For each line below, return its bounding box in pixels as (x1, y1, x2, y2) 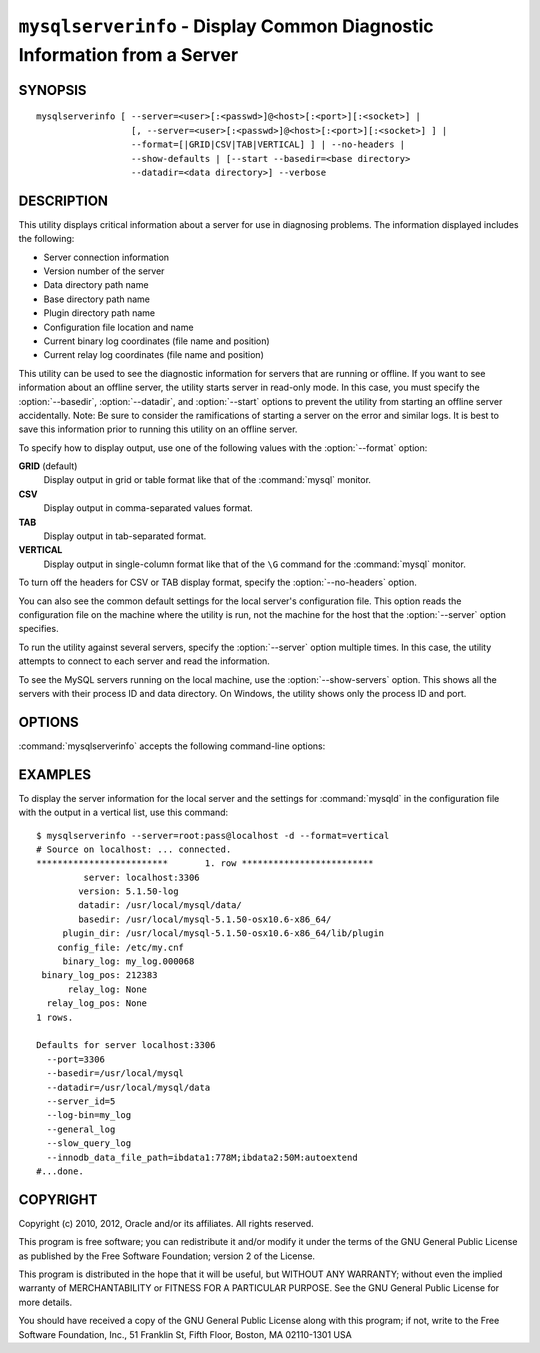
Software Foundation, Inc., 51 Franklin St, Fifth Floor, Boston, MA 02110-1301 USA (18, 1328, 352, 1340)
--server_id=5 (46, 1095, 116, 1107)
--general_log (46, 1123, 116, 1135)
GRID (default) (18, 460, 78, 472)
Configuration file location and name (43, 321, 194, 333)
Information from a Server (18, 43, 239, 66)
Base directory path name (43, 293, 150, 305)
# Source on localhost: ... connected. (36, 843, 232, 855)
